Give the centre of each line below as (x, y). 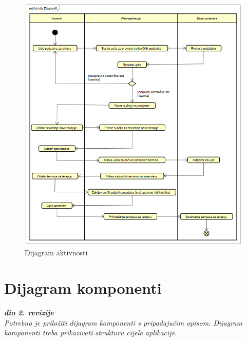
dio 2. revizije (29, 312)
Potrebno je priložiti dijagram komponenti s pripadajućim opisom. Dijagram (123, 322)
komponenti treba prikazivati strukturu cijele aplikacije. (91, 333)
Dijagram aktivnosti (56, 253)
